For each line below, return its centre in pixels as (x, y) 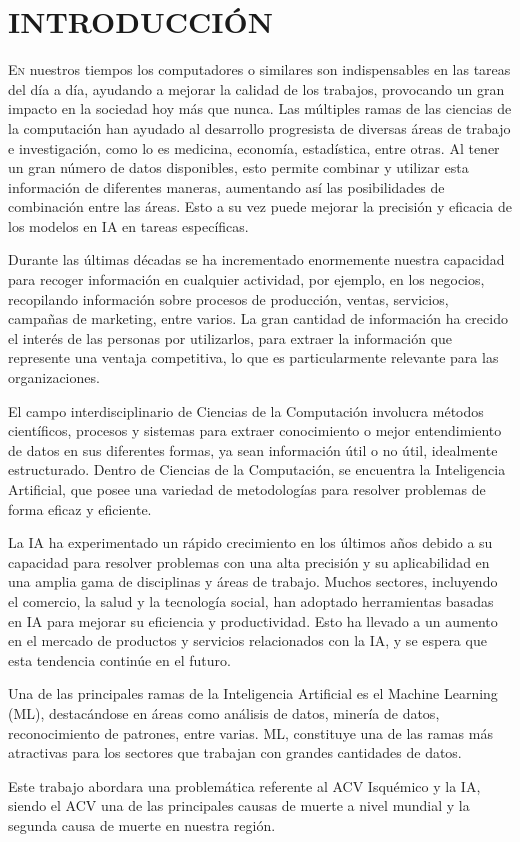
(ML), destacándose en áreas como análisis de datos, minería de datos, (224, 712)
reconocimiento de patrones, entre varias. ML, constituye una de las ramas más (250, 732)
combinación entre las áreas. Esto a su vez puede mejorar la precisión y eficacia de (260, 206)
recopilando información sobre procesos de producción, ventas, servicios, (228, 298)
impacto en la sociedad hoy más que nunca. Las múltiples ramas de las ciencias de (260, 108)
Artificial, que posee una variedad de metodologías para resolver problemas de (247, 489)
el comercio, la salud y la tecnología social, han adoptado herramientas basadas (251, 600)
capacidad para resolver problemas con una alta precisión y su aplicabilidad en (249, 561)
